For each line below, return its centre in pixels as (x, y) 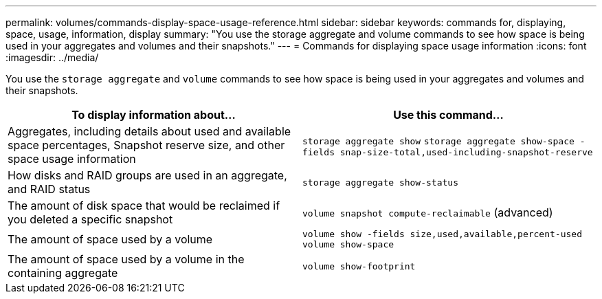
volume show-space (348, 244)
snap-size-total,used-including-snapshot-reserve (466, 152)
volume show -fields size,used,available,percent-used (442, 234)
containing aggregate (63, 273)
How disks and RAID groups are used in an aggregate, (147, 175)
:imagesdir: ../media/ (52, 57)
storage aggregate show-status (380, 182)
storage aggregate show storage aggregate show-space (438, 141)
